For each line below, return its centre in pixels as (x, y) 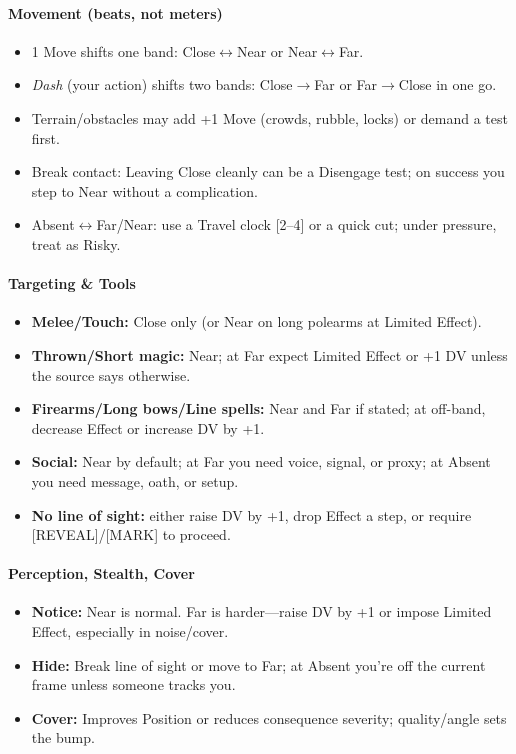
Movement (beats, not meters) (115, 12)
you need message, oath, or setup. (135, 480)
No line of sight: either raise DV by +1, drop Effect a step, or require (251, 514)
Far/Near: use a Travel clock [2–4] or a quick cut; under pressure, (296, 224)
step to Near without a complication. (144, 190)
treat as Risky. (76, 243)
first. (45, 137)
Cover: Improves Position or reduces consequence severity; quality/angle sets (269, 717)
